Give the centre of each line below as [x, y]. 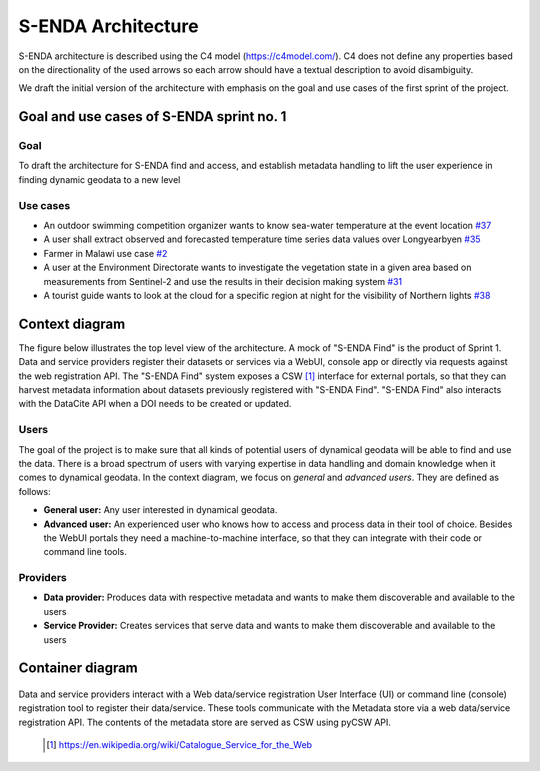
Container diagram [78, 668]
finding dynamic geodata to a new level [99, 179]
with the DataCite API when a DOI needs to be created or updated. [155, 404]
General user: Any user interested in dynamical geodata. [160, 510]
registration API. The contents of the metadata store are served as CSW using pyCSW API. [205, 722]
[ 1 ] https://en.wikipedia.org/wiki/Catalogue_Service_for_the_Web [179, 745]
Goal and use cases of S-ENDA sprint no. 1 [152, 116]
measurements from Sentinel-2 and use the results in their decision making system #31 [223, 281]
